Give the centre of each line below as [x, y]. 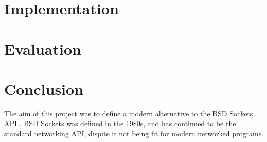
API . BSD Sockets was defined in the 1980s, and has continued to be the [120, 123]
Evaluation [43, 48]
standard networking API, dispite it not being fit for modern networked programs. [134, 134]
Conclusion [44, 88]
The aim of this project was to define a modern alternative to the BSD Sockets [129, 113]
